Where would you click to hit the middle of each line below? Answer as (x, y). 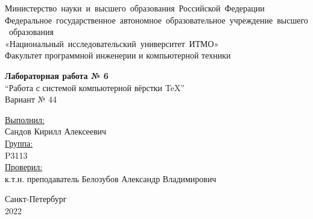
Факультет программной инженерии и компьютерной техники (118, 55)
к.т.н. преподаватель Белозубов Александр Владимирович (111, 178)
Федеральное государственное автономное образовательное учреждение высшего (156, 20)
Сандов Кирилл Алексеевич (56, 131)
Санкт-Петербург (36, 199)
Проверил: (24, 167)
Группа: (19, 143)
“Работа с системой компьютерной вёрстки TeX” (95, 87)
